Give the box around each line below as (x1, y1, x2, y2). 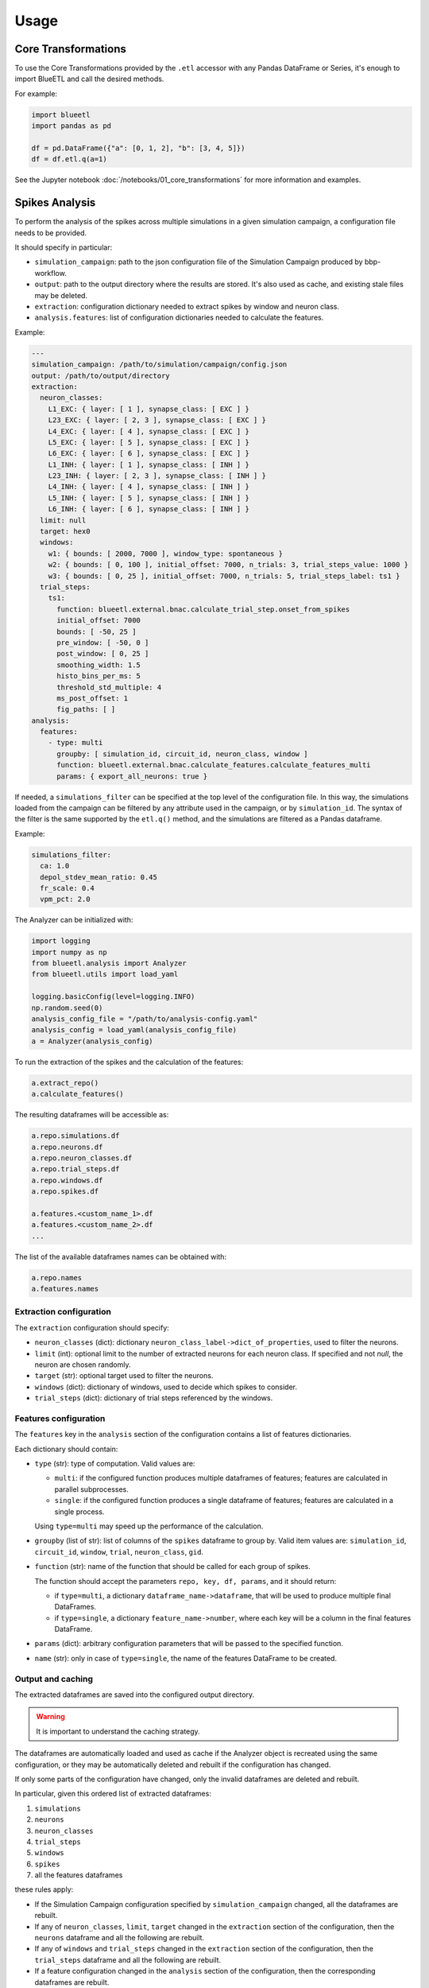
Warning (36, 1712, 65, 1722)
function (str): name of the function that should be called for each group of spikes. (34, 1562, 311, 1571)
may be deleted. (34, 290, 87, 300)
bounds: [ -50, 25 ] (56, 627, 137, 636)
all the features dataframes (34, 1870, 123, 1880)
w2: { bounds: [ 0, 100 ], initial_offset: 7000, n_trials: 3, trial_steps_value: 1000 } (48, 561, 409, 569)
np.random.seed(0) (31, 1003, 103, 1012)
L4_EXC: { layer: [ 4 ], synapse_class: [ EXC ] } (48, 426, 249, 436)
